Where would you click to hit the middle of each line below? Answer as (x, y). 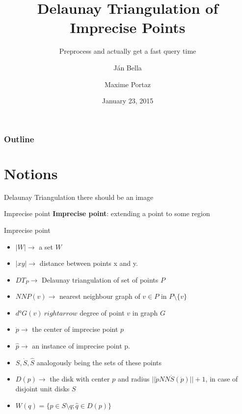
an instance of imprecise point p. (81, 346)
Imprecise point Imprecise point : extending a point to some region (107, 213)
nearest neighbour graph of (100, 296)
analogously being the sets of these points (99, 362)
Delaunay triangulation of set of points (100, 279)
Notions (31, 173)
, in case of (222, 379)
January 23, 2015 (128, 101)
